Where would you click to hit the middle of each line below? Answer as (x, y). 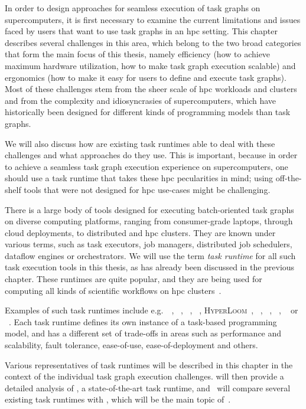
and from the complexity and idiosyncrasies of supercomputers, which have (141, 100)
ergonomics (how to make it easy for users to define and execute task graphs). (146, 77)
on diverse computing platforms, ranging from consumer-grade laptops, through (149, 221)
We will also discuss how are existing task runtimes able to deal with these (140, 143)
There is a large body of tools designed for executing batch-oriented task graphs (149, 209)
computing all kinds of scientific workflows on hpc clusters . (113, 290)
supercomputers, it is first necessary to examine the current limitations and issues (153, 19)
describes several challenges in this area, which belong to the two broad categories (153, 42)
